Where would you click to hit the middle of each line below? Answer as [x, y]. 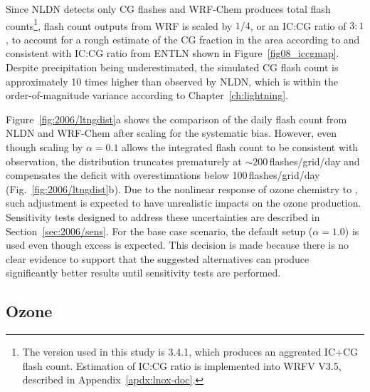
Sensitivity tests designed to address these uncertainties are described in [163, 216]
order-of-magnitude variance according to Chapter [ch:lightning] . [147, 95]
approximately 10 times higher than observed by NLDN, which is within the [172, 81]
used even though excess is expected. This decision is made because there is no [178, 245]
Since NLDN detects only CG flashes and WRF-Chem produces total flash [168, 9]
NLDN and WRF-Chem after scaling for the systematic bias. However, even [171, 133]
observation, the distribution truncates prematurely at [124, 161]
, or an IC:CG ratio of [298, 25]
